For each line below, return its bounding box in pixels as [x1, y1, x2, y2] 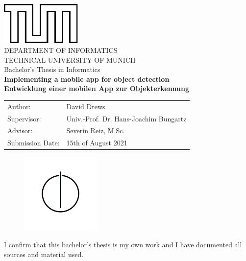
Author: [7, 101, 31, 111]
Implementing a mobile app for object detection [4, 73, 170, 84]
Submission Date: [7, 138, 60, 148]
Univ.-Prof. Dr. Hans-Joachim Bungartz [66, 113, 187, 123]
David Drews [66, 101, 105, 111]
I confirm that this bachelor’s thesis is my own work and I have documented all [4, 239, 242, 250]
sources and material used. [4, 249, 84, 259]
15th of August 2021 [66, 138, 127, 148]
